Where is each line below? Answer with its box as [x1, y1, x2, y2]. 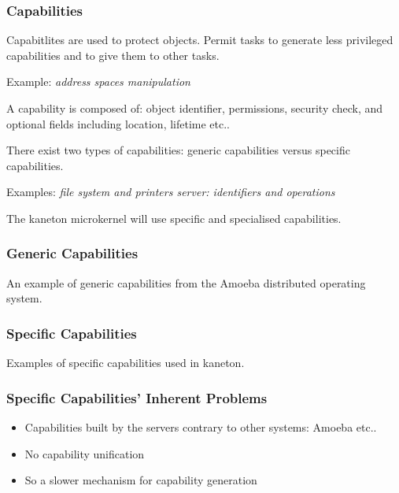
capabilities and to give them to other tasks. [6, 46, 220, 63]
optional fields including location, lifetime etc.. [6, 115, 231, 132]
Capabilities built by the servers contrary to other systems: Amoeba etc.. [24, 419, 377, 435]
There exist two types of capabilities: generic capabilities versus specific [6, 142, 350, 158]
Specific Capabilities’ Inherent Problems [6, 387, 268, 407]
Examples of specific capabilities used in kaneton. [6, 354, 245, 371]
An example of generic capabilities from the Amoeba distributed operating [6, 274, 366, 291]
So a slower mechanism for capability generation [24, 472, 257, 488]
